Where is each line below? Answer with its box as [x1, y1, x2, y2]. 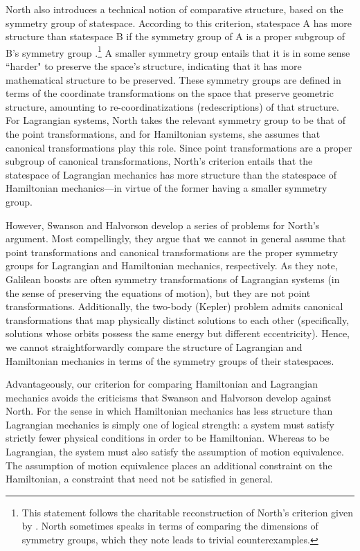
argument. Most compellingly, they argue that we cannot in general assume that [6, 231, 346, 246]
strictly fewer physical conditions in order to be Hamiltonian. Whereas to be [6, 431, 330, 445]
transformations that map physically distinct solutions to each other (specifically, [6, 312, 350, 327]
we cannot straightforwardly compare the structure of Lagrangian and [6, 339, 303, 354]
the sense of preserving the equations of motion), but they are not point [6, 285, 311, 300]
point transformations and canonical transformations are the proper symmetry [6, 244, 339, 259]
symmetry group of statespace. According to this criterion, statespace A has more [6, 15, 352, 30]
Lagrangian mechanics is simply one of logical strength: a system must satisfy [6, 417, 334, 431]
